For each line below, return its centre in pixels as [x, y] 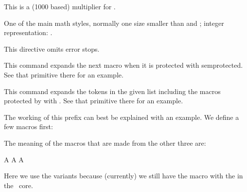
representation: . [28, 32]
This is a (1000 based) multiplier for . [60, 6]
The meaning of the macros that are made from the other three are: [105, 143]
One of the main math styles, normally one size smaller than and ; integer [114, 23]
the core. [18, 185]
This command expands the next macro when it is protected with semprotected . [123, 65]
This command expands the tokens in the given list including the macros [112, 91]
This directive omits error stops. [52, 48]
